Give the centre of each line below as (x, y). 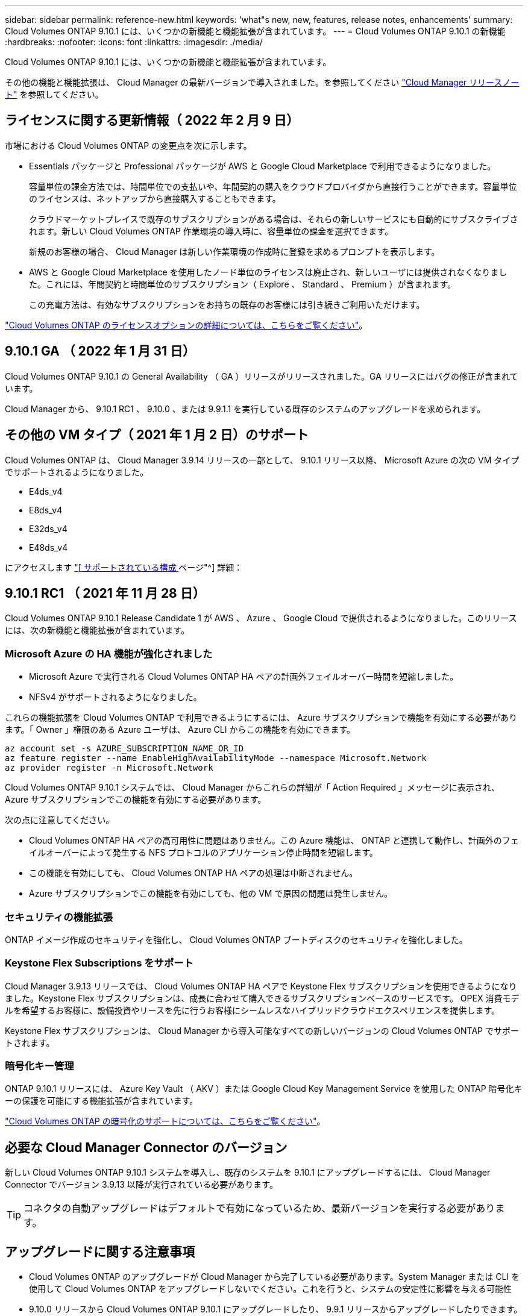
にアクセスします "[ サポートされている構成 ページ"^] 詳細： (124, 567)
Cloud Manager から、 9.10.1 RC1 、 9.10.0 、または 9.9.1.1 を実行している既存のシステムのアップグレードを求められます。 (245, 409)
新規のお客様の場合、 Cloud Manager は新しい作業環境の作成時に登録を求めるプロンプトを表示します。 (234, 251)
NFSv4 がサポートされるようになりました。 (115, 697)
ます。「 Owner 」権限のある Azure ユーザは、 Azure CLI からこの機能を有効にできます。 (180, 730)
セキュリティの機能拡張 (59, 917)
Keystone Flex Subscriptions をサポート (99, 963)
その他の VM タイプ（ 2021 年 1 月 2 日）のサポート (157, 435)
